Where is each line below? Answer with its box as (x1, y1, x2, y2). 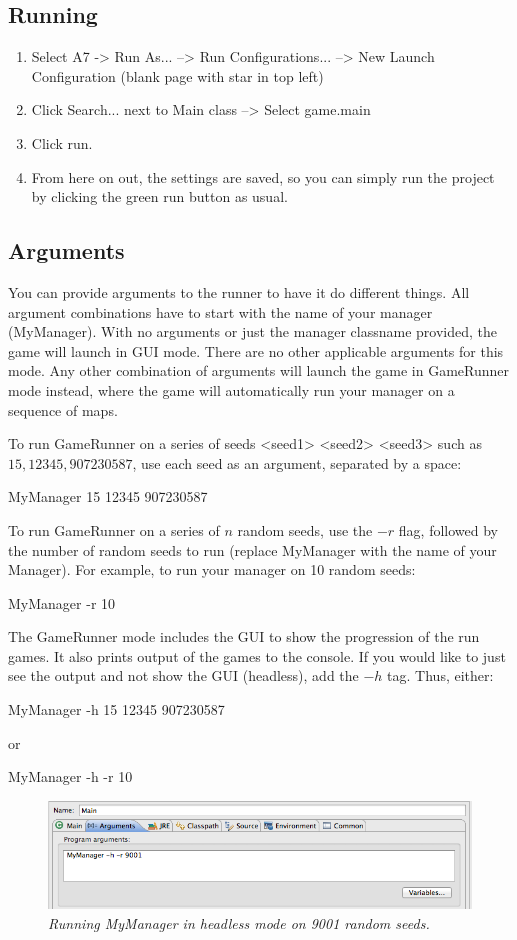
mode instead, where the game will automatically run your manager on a (8, 379, 455, 400)
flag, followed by (398, 519, 499, 540)
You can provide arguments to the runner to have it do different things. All (8, 281, 470, 302)
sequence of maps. (8, 399, 118, 420)
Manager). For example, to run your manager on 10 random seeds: (8, 559, 416, 580)
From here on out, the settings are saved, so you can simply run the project (31, 166, 495, 187)
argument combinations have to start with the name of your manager (8, 301, 433, 322)
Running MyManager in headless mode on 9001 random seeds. (48, 912, 430, 933)
